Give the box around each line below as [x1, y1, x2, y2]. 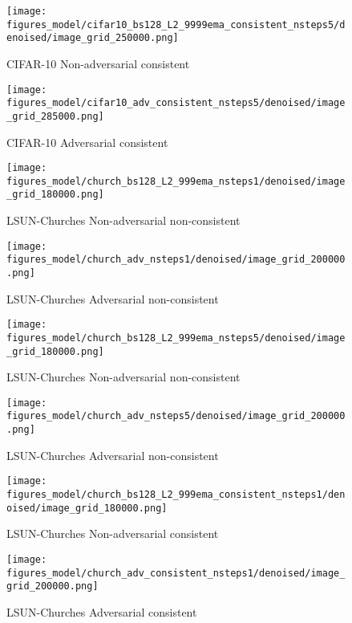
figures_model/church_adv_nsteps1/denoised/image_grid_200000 [6, 254, 346, 266]
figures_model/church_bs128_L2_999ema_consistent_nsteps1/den [6, 489, 346, 501]
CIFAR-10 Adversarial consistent [6, 133, 168, 150]
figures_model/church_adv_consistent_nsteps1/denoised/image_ [6, 567, 346, 579]
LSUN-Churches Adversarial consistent [6, 603, 197, 620]
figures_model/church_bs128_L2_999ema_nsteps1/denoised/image [6, 175, 346, 187]
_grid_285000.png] [6, 110, 104, 122]
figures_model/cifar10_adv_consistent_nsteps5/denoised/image [6, 97, 346, 109]
